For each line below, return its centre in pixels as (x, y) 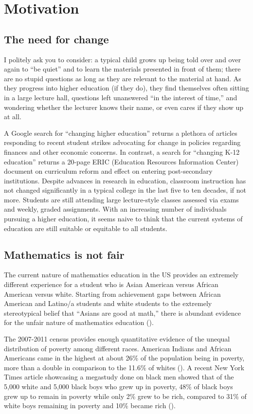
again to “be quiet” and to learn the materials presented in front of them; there (122, 69)
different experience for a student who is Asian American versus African (111, 284)
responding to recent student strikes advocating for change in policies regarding (122, 142)
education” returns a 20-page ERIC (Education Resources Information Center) (121, 161)
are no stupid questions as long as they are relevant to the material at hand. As (123, 78)
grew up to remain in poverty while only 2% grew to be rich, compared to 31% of (125, 396)
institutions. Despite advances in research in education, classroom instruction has (125, 180)
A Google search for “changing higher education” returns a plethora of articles (121, 133)
